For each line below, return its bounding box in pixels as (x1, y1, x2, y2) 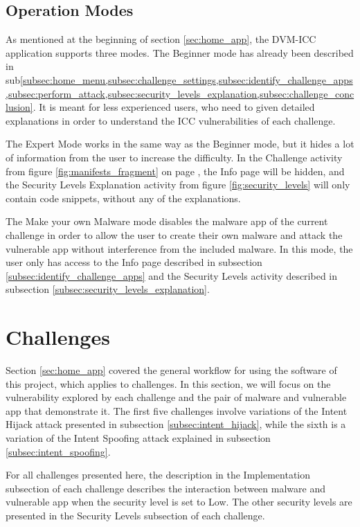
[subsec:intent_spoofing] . (6, 444, 111, 458)
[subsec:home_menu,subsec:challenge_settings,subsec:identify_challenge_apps (20, 72, 353, 87)
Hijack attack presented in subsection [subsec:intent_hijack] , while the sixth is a (6, 417, 346, 431)
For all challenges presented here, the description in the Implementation (6, 467, 311, 482)
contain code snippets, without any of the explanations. (6, 190, 241, 205)
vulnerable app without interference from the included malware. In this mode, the (6, 241, 353, 256)
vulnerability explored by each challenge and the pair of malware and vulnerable (6, 390, 347, 404)
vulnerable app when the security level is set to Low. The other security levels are (6, 494, 352, 509)
